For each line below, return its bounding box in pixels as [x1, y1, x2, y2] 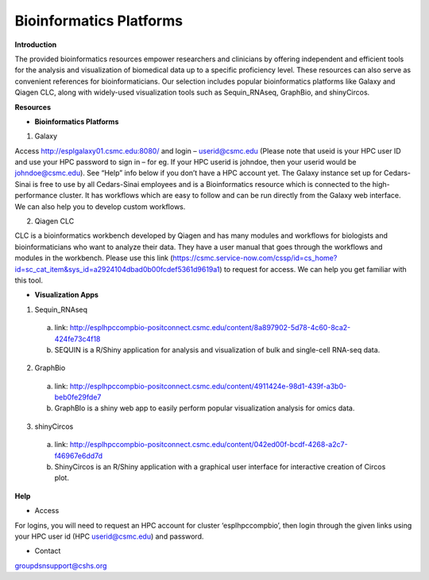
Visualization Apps [34, 290, 99, 300]
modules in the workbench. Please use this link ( [14, 253, 174, 263]
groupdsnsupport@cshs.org [14, 561, 107, 570]
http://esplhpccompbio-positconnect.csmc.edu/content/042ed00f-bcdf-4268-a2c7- [69, 440, 349, 450]
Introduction [14, 40, 57, 49]
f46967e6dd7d [54, 450, 103, 461]
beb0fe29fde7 [54, 392, 102, 402]
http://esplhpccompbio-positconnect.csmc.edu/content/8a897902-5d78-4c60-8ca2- [69, 323, 351, 333]
